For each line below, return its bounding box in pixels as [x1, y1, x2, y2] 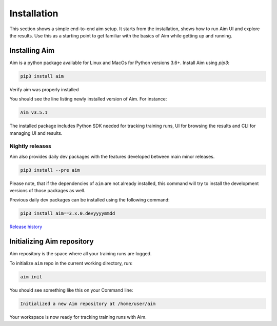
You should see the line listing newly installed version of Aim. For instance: [9, 96, 167, 102]
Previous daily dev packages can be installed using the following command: [9, 197, 170, 203]
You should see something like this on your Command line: [9, 287, 133, 293]
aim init [20, 274, 43, 279]
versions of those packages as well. [9, 188, 86, 194]
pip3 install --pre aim [20, 167, 81, 173]
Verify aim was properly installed [9, 86, 79, 92]
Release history [9, 223, 43, 230]
